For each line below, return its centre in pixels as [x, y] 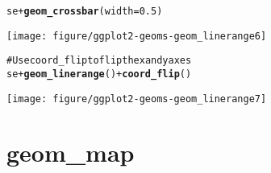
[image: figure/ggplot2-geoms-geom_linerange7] [137, 99]
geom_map [71, 152]
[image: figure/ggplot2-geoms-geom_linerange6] [137, 36]
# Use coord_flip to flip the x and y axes [99, 61]
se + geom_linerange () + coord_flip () [99, 74]
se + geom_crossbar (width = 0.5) [85, 11]
